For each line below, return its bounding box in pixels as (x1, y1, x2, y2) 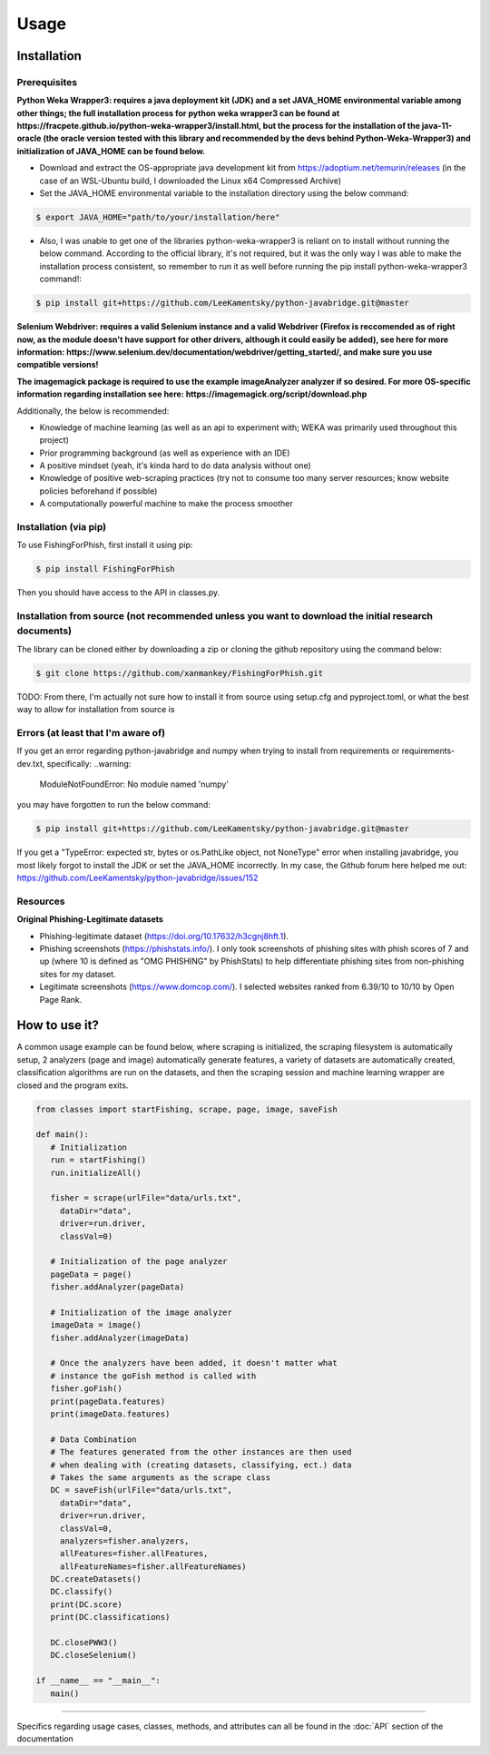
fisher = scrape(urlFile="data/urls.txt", (50, 1193, 242, 1203)
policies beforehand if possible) (39, 485, 158, 496)
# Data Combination (50, 1434, 137, 1445)
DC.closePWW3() (50, 1638, 118, 1648)
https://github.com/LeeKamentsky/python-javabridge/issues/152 (16, 872, 259, 884)
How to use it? (16, 1017, 99, 1034)
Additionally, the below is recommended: (16, 405, 170, 417)
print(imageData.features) (50, 1409, 171, 1419)
